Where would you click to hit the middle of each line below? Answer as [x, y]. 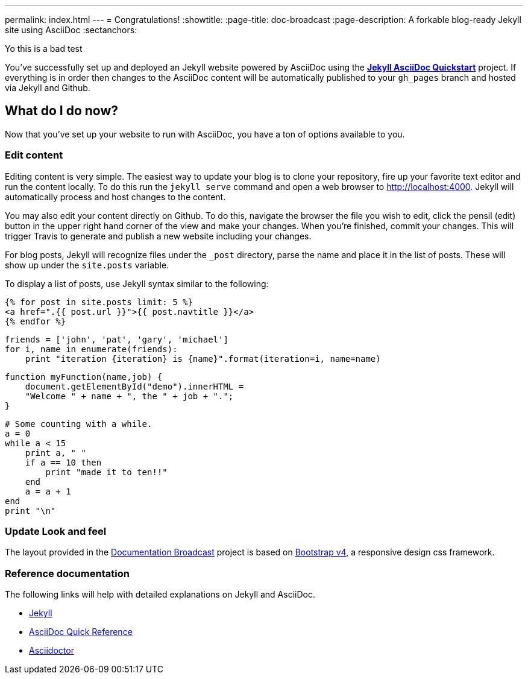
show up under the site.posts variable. [87, 265]
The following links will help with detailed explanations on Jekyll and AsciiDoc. [160, 595]
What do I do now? [62, 111]
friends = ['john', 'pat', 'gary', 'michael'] [117, 339]
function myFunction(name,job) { [84, 377]
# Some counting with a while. [79, 424]
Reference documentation [67, 573]
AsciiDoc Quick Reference [81, 632]
